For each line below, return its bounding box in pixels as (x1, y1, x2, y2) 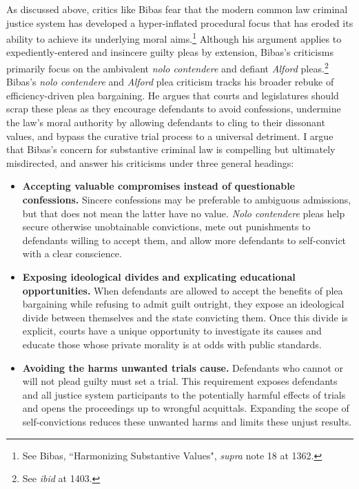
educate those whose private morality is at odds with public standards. (22, 337, 322, 351)
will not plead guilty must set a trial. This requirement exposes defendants (22, 374, 338, 388)
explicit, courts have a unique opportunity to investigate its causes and (22, 323, 322, 338)
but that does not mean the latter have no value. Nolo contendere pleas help (22, 206, 345, 220)
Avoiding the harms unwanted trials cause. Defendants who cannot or (22, 360, 343, 375)
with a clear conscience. (22, 246, 122, 261)
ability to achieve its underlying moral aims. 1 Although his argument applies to (6, 30, 342, 46)
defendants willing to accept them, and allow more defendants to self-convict (22, 232, 347, 247)
